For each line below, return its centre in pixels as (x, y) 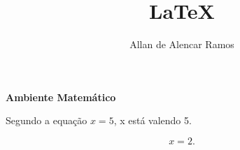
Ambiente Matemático (61, 97)
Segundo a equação (47, 120)
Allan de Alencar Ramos (182, 44)
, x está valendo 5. (153, 120)
